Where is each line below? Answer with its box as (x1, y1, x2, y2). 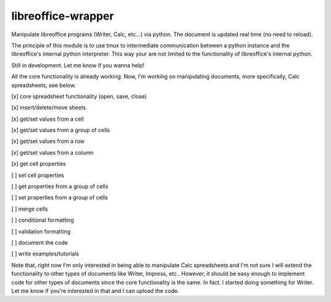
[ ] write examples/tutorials (11, 250, 80, 257)
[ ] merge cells (11, 205, 48, 213)
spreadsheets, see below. (11, 81, 76, 89)
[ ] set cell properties (11, 172, 64, 179)
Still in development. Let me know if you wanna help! (11, 61, 145, 69)
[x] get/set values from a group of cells (11, 126, 110, 134)
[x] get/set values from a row (11, 138, 85, 145)
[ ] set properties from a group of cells (11, 194, 108, 202)
